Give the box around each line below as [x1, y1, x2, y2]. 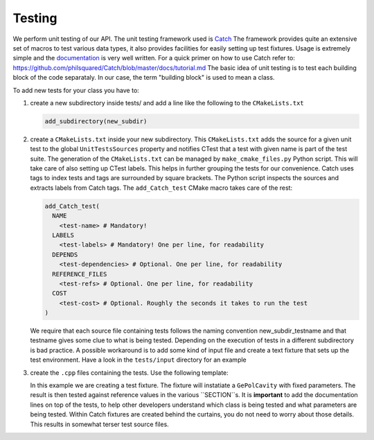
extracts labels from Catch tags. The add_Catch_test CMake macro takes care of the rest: [30, 184, 293, 192]
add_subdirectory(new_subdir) [44, 117, 148, 125]
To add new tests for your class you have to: [12, 86, 140, 94]
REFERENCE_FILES [52, 270, 107, 278]
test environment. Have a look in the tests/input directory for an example [30, 355, 247, 364]
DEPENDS [52, 250, 78, 258]
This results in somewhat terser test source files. [30, 420, 169, 428]
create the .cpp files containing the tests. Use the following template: [30, 368, 229, 377]
